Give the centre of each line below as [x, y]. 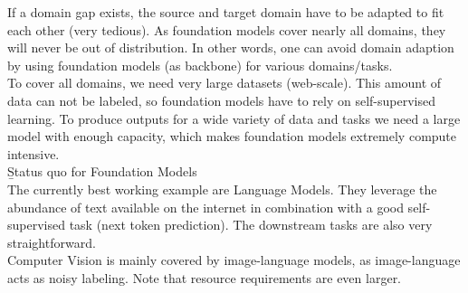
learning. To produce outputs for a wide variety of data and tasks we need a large [234, 118]
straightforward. [52, 242]
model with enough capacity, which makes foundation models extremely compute [232, 136]
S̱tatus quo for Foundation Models [102, 171]
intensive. [33, 153]
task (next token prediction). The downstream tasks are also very [251, 225]
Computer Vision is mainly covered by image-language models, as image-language [234, 260]
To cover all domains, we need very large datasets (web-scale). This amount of [224, 83]
